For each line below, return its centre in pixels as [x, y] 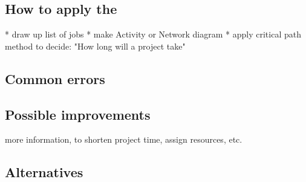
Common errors [55, 78]
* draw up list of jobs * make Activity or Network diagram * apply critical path [153, 34]
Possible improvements [78, 114]
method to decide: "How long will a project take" [95, 46]
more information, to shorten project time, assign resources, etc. [124, 139]
